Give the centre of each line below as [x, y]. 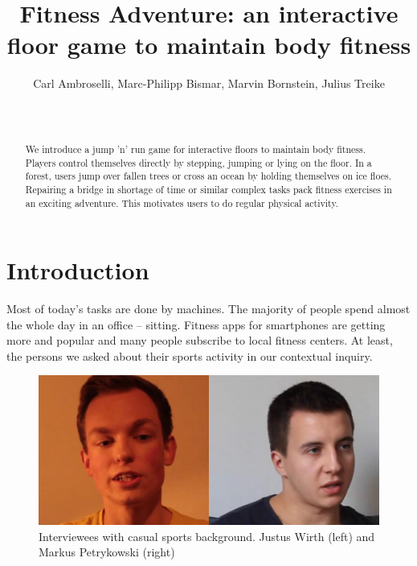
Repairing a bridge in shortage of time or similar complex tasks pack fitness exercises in [208, 189]
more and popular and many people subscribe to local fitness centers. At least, [200, 340]
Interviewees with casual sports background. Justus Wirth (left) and [207, 536]
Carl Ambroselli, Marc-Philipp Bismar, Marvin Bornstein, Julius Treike [209, 83]
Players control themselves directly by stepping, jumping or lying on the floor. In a [198, 162]
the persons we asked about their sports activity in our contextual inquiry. [190, 355]
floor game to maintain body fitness [209, 45]
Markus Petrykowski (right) [107, 552]
